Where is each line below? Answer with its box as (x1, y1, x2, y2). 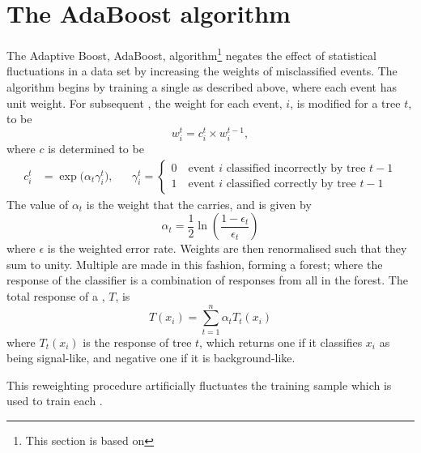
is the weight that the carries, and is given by (86, 195, 312, 212)
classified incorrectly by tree (226, 163, 366, 175)
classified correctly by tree (226, 178, 356, 190)
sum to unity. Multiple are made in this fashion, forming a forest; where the (6, 255, 383, 272)
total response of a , (6, 287, 105, 304)
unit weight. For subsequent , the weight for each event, (6, 94, 283, 111)
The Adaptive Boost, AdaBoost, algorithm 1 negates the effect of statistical (6, 45, 376, 63)
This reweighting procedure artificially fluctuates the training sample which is (6, 376, 392, 393)
